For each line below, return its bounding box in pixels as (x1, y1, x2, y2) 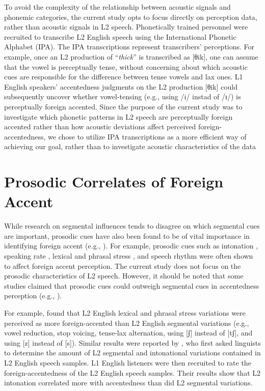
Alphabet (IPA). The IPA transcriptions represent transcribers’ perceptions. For (4, 41, 255, 52)
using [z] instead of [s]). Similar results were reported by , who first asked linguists (4, 337, 261, 348)
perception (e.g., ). (4, 290, 62, 301)
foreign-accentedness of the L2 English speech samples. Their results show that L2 (4, 367, 261, 378)
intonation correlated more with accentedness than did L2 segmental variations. (4, 377, 253, 388)
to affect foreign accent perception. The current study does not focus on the (4, 260, 241, 271)
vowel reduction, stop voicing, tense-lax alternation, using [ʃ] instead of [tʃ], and (4, 327, 253, 338)
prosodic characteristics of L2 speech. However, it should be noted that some (4, 270, 244, 281)
